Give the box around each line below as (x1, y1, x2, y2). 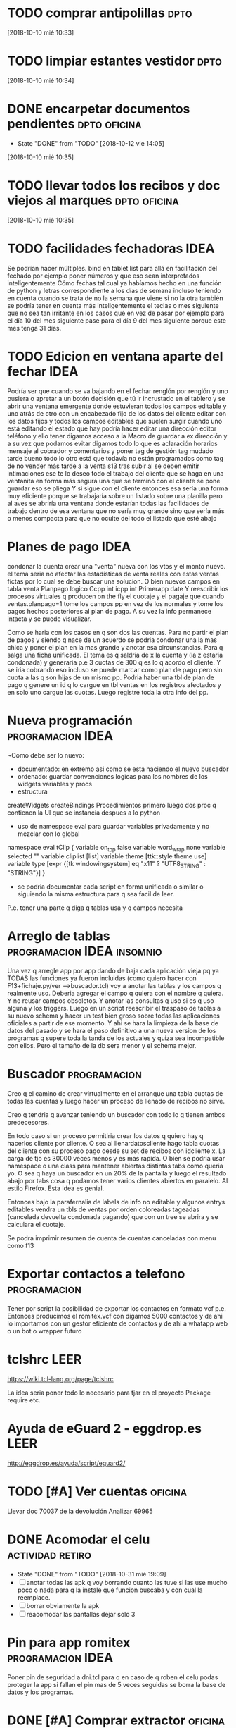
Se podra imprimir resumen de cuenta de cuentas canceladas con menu (7, 1233, 216, 1242)
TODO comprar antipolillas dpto (7, 5, 192, 21)
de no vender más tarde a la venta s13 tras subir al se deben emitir (7, 462, 200, 470)
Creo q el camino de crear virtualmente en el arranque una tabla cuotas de (7, 1089, 223, 1097)
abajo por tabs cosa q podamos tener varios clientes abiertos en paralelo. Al (7, 1176, 228, 1185)
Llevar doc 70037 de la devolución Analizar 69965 (7, 1507, 153, 1515)
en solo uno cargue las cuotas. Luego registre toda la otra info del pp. (7, 688, 209, 696)
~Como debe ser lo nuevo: (7, 751, 84, 759)
